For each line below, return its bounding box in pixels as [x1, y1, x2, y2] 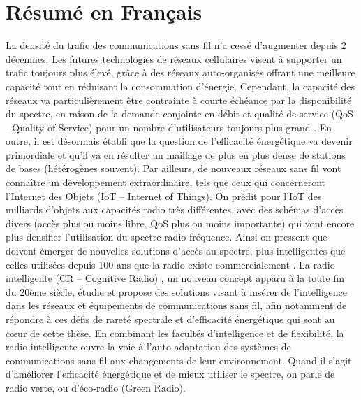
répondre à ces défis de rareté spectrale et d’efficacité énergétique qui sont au [6, 312, 335, 326]
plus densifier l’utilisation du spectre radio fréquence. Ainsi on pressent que [6, 229, 327, 244]
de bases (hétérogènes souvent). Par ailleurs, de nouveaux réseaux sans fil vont [6, 161, 341, 176]
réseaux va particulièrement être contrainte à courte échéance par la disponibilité [6, 92, 352, 107]
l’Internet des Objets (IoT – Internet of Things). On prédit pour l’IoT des [6, 188, 322, 203]
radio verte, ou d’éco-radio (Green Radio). [6, 380, 186, 394]
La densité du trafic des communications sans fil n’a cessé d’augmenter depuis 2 [6, 38, 346, 52]
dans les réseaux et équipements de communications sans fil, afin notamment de [6, 298, 347, 313]
